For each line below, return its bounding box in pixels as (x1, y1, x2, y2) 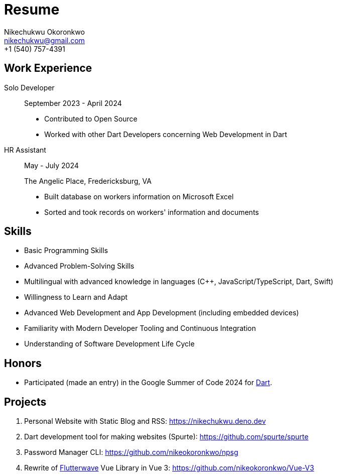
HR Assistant (4, 145, 46, 154)
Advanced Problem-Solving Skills (24, 262, 135, 271)
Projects (4, 395, 47, 408)
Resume (4, 1, 60, 18)
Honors (4, 356, 42, 370)
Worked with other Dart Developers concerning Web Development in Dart (44, 130, 287, 139)
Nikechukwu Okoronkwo (4, 27, 85, 36)
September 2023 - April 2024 (24, 98, 122, 107)
